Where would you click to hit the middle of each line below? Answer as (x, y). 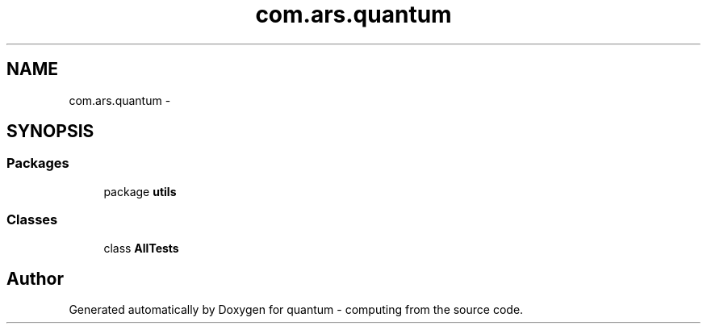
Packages (38, 163)
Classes (32, 220)
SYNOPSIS (50, 132)
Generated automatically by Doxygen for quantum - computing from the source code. (296, 310)
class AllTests (141, 248)
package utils (140, 191)
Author (35, 278)
